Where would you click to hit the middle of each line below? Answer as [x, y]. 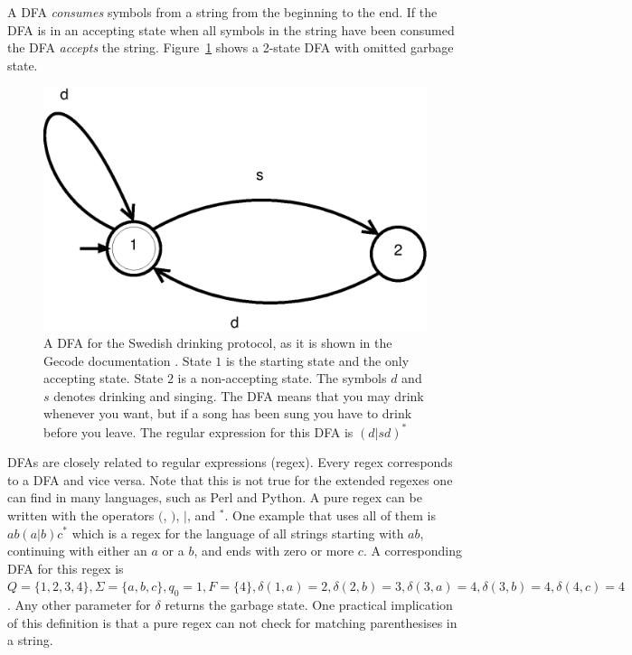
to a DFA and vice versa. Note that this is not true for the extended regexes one [230, 479]
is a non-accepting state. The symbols [282, 378]
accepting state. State [104, 378]
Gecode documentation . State [127, 360]
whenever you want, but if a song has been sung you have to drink [228, 413]
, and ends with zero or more [274, 551]
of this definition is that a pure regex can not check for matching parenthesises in [232, 622]
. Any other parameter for [79, 605]
